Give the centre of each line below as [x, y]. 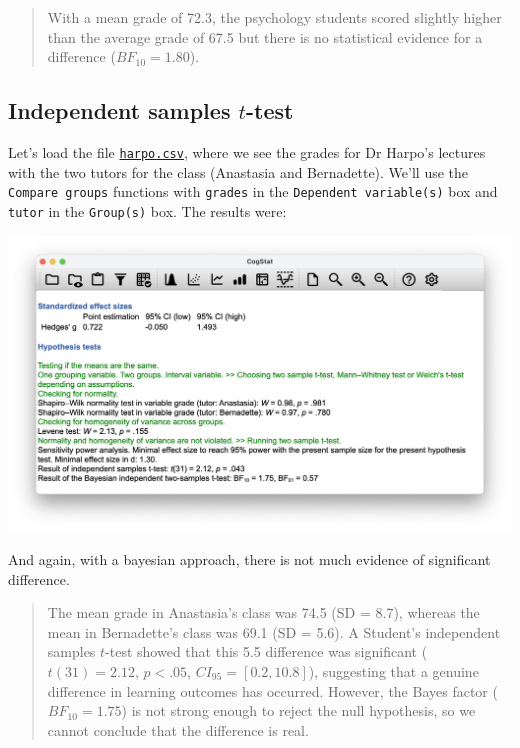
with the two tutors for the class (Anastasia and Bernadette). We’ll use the [238, 171]
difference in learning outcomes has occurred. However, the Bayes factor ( [272, 690]
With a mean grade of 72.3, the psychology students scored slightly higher [274, 17]
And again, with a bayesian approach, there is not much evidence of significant [249, 558]
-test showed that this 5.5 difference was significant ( [266, 651]
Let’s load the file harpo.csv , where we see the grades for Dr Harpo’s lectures [247, 151]
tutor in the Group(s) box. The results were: [147, 210]
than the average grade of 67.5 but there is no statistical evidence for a [265, 36]
